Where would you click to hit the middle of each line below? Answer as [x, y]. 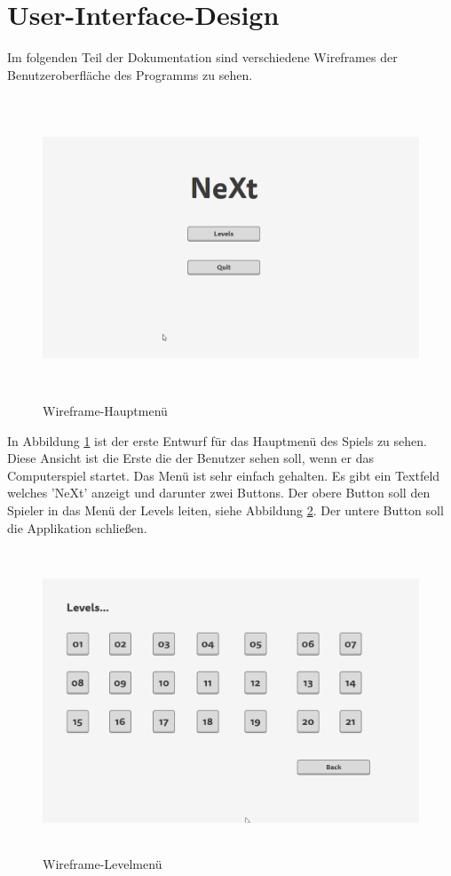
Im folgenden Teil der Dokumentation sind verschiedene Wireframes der [202, 57]
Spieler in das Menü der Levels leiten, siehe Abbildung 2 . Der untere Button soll [225, 510]
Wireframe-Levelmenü [103, 863]
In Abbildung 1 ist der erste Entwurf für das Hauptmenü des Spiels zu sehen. [217, 440]
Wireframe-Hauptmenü [105, 411]
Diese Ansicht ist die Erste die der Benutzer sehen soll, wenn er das [191, 458]
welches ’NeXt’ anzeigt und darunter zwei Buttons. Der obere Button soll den [219, 493]
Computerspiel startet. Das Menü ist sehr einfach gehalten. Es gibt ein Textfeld [224, 475]
